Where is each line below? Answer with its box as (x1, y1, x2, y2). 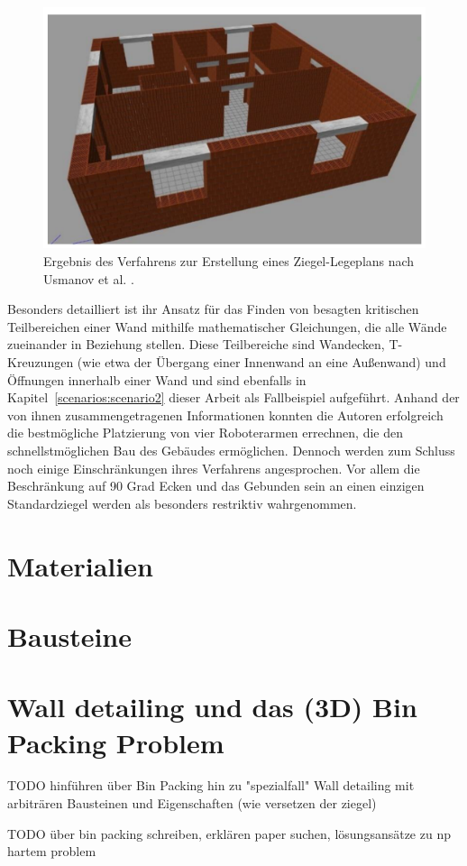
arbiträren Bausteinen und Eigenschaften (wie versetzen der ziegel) (7, 794, 377, 813)
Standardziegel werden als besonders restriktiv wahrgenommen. (7, 493, 357, 512)
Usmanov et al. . (43, 269, 134, 288)
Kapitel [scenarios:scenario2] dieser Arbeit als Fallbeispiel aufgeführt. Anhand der (7, 388, 460, 407)
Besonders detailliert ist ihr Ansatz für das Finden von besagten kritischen (7, 299, 419, 318)
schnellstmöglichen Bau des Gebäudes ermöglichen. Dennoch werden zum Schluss (7, 441, 455, 460)
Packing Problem (7, 723, 224, 760)
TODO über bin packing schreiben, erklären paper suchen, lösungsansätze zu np (7, 824, 451, 843)
